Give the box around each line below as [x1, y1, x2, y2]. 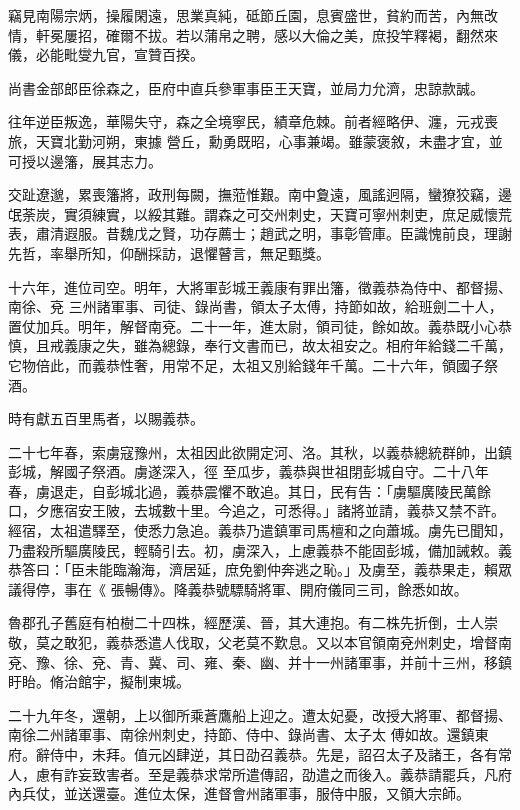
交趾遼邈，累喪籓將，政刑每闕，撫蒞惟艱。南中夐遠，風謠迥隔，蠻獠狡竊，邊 [8, 184, 512, 205]
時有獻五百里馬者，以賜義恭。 [8, 408, 204, 429]
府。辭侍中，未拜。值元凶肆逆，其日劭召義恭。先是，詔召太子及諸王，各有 [8, 744, 498, 764]
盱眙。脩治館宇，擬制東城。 [8, 671, 190, 692]
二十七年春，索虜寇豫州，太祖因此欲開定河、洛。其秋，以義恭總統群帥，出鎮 [8, 441, 512, 462]
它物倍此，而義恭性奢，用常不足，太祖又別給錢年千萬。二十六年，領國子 [8, 354, 484, 375]
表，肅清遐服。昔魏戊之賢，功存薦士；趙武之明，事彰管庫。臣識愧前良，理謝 [8, 223, 512, 244]
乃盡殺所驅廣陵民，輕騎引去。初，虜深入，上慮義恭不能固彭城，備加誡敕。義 [8, 539, 512, 560]
